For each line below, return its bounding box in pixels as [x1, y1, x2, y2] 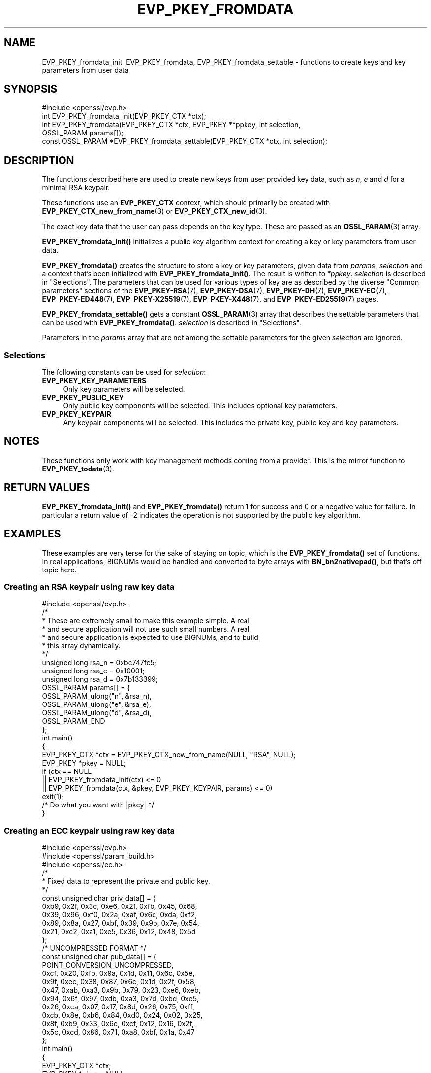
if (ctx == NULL [42, 767, 92, 776]
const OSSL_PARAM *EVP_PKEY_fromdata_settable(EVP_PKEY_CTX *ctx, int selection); [42, 137, 328, 146]
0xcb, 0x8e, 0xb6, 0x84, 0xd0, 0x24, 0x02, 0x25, [42, 1011, 203, 1020]
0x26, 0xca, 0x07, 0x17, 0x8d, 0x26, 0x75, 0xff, [42, 1003, 195, 1011]
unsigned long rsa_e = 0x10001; [42, 667, 145, 675]
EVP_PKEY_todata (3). [42, 464, 114, 473]
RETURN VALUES [4, 481, 90, 494]
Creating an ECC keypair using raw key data [4, 825, 175, 836]
